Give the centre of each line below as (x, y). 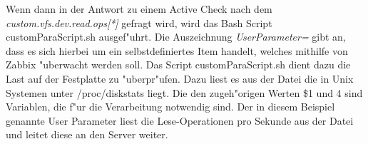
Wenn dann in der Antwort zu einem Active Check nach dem (139, 9)
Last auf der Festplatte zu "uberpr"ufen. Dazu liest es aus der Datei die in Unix (180, 78)
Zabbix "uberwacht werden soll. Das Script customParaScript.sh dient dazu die (178, 65)
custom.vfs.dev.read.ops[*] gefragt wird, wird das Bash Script (139, 22)
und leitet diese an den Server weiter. (87, 134)
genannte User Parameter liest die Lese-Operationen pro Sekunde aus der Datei (180, 120)
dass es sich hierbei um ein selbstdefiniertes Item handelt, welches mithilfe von (177, 50)
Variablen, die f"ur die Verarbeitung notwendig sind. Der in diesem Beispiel (170, 107)
